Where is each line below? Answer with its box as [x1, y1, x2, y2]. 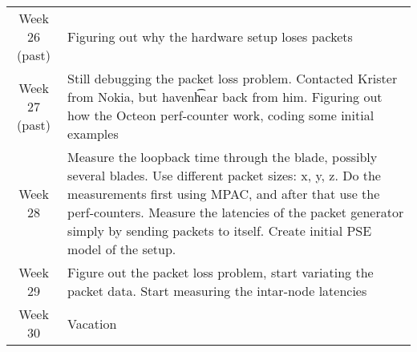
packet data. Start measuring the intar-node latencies [67, 281, 367, 300]
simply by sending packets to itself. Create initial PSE [67, 221, 372, 240]
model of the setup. [67, 240, 176, 258]
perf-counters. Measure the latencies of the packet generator [67, 203, 404, 221]
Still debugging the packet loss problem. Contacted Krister [67, 69, 398, 87]
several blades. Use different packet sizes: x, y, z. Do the [67, 166, 381, 184]
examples [67, 124, 119, 143]
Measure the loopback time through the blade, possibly [67, 148, 378, 166]
